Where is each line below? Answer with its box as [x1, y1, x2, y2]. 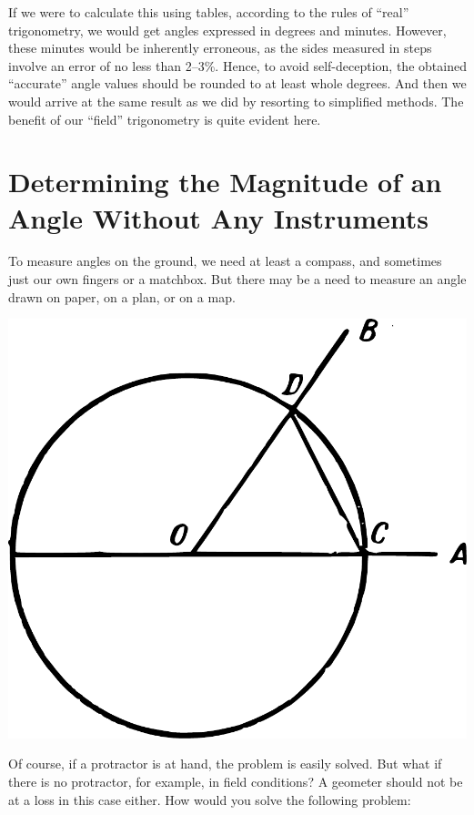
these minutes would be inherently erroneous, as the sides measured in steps [8, 38, 432, 57]
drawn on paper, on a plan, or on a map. [8, 287, 236, 306]
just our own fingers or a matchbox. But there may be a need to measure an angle [8, 270, 467, 289]
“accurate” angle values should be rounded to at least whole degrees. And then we [8, 74, 467, 93]
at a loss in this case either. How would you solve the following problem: [8, 790, 411, 809]
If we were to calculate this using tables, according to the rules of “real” [8, 3, 409, 21]
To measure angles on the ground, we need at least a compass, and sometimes [8, 251, 442, 270]
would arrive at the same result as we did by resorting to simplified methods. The [8, 91, 464, 110]
